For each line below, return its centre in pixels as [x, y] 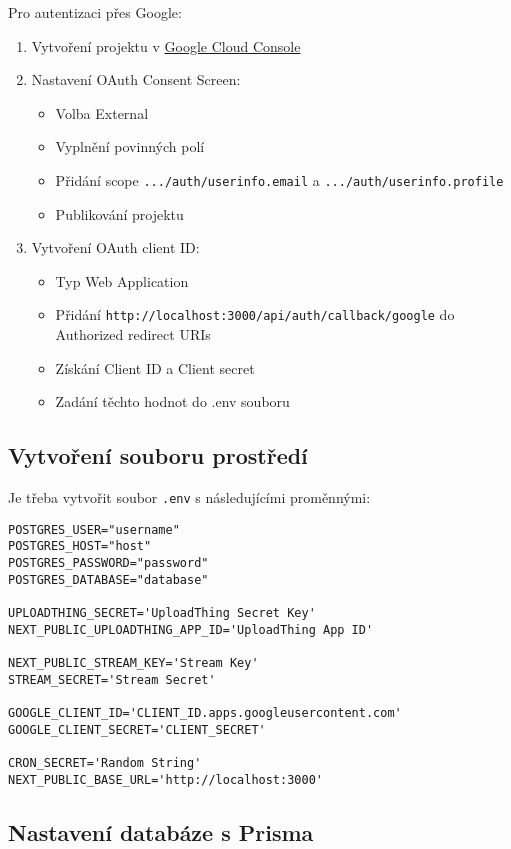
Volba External [102, 112]
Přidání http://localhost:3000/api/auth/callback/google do [255, 314]
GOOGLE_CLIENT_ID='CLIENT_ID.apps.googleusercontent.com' [205, 712]
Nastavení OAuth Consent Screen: [136, 79]
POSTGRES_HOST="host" [80, 546]
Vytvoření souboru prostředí [158, 455]
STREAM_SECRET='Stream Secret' [112, 679]
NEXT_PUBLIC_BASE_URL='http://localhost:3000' [165, 779]
